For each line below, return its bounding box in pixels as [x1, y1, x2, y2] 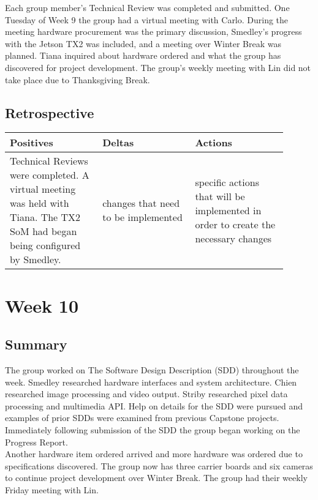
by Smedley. [10, 252, 61, 267]
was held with [10, 196, 69, 211]
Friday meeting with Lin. [5, 483, 99, 496]
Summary [5, 335, 67, 354]
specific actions [195, 174, 259, 189]
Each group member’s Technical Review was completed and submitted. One [5, 1, 290, 13]
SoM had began [10, 224, 77, 239]
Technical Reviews [10, 154, 88, 168]
